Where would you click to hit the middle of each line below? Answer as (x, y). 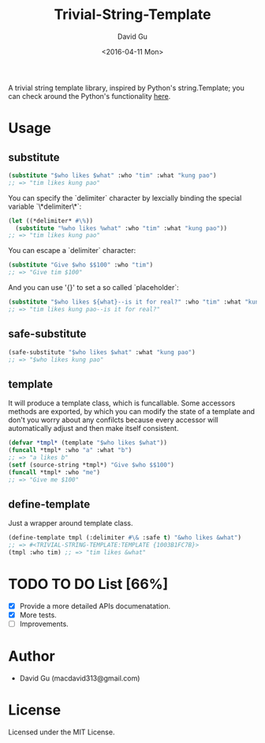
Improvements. (44, 624)
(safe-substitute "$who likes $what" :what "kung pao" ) (102, 352)
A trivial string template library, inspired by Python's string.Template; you (126, 88)
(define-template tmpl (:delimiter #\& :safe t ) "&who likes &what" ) (125, 538)
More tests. (38, 615)
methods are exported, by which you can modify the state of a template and (131, 412)
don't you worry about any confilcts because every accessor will (113, 420)
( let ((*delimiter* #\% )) (50, 221)
